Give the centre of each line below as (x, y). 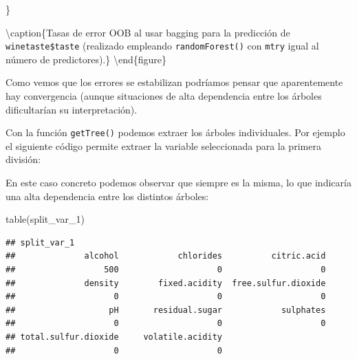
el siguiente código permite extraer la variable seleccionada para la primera (163, 145)
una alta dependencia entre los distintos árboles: (107, 196)
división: (23, 159)
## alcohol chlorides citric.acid (166, 256)
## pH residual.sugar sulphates (166, 310)
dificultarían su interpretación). (72, 109)
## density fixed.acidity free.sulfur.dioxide (166, 283)
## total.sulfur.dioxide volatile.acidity (114, 337)
